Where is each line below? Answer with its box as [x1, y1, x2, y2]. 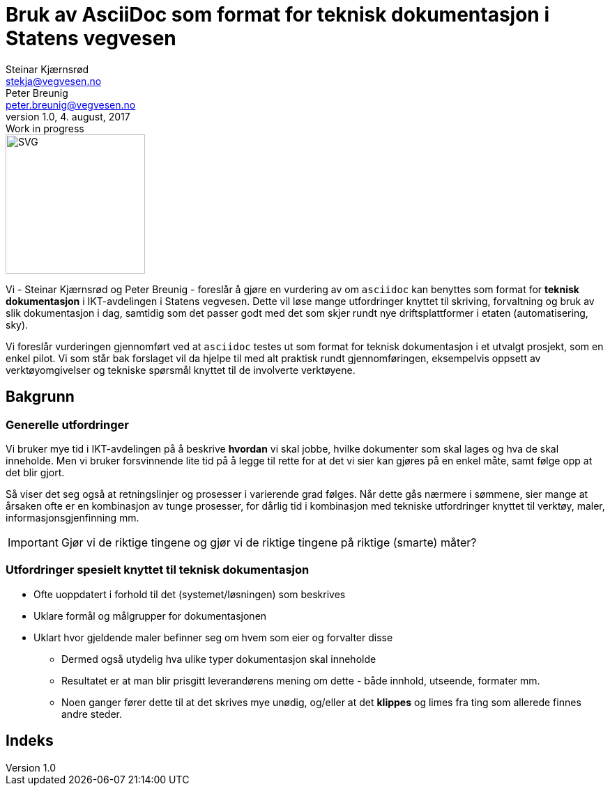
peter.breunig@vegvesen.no [6, 98, 136, 111]
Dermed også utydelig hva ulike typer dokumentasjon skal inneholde [61, 652, 376, 665]
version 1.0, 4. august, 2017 [6, 110, 130, 123]
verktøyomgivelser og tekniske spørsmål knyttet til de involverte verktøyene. [6, 363, 356, 376]
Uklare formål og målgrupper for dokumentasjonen [33, 609, 267, 622]
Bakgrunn [6, 388, 75, 406]
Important [8, 535, 59, 549]
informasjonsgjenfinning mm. [6, 511, 139, 524]
